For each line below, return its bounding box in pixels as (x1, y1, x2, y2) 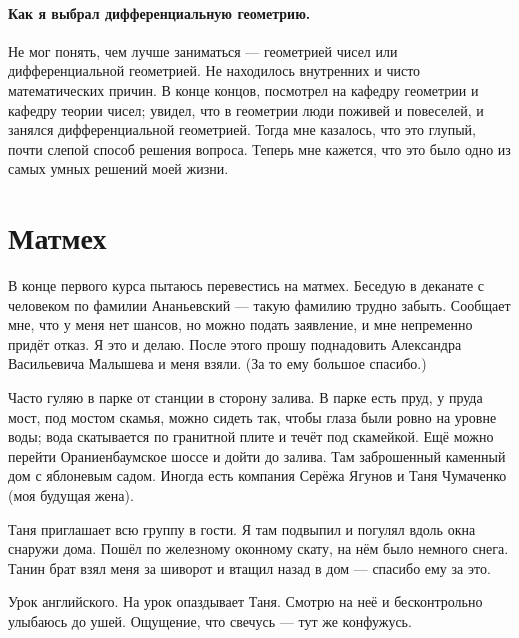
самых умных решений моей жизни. (8, 158, 229, 179)
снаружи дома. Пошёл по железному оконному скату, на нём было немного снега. (8, 538, 509, 559)
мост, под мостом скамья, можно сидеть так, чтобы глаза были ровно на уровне (8, 406, 497, 427)
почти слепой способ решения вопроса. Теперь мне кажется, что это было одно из (8, 138, 511, 159)
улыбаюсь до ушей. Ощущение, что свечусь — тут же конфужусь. (8, 610, 412, 631)
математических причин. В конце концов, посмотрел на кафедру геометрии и (8, 79, 479, 100)
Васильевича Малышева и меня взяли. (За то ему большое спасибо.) (8, 353, 427, 374)
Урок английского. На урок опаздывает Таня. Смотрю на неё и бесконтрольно (8, 591, 483, 612)
